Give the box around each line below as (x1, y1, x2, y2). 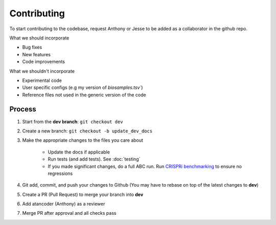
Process (9, 105, 36, 114)
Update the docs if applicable (48, 149, 110, 155)
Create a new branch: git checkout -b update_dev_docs (22, 128, 153, 134)
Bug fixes (22, 44, 42, 51)
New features (22, 51, 51, 57)
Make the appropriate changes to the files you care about (22, 137, 143, 143)
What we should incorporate (9, 35, 70, 41)
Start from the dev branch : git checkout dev (22, 118, 123, 125)
